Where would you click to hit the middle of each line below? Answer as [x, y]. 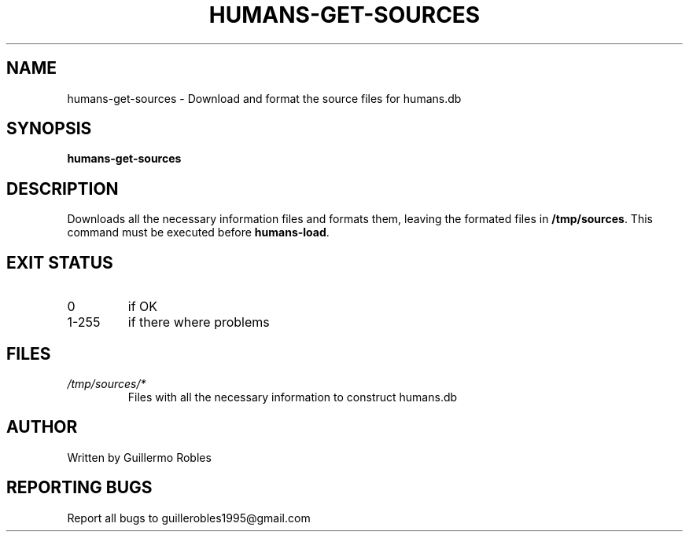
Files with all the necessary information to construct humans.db [293, 397]
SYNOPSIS [49, 129]
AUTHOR [42, 427]
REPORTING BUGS [79, 488]
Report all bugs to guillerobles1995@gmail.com [189, 518]
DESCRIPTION [63, 188]
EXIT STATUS [60, 262]
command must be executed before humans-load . [198, 232]
